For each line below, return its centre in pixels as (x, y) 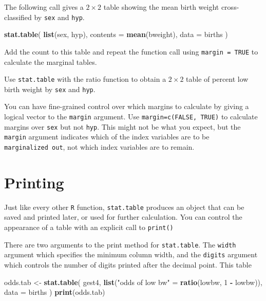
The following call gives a (44, 7)
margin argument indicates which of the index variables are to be (107, 137)
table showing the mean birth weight (161, 7)
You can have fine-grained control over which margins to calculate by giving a (127, 106)
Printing (34, 182)
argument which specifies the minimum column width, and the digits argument (131, 254)
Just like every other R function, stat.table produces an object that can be (124, 207)
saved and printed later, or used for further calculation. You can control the (123, 217)
